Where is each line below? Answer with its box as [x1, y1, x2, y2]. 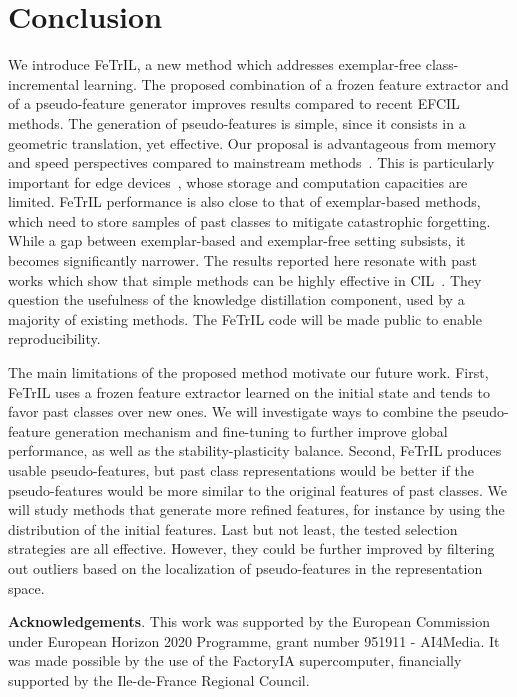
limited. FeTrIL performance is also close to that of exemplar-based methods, [8, 191, 481, 212]
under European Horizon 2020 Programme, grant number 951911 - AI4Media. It [8, 630, 500, 651]
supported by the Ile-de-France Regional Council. [8, 669, 310, 690]
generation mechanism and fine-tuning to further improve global [55, 420, 448, 441]
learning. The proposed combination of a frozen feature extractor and [83, 73, 509, 94]
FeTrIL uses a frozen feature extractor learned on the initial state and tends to [8, 381, 490, 402]
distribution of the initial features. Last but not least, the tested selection [8, 518, 458, 539]
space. [8, 577, 45, 598]
